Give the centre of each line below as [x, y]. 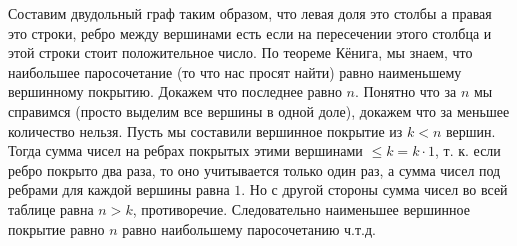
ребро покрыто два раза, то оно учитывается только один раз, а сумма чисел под [254, 169]
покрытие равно [56, 228]
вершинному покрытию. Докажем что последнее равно [175, 91]
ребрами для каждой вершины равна [119, 189]
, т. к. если [467, 150]
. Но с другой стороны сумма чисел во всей [374, 189]
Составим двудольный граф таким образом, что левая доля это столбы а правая [250, 13]
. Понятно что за [405, 91]
